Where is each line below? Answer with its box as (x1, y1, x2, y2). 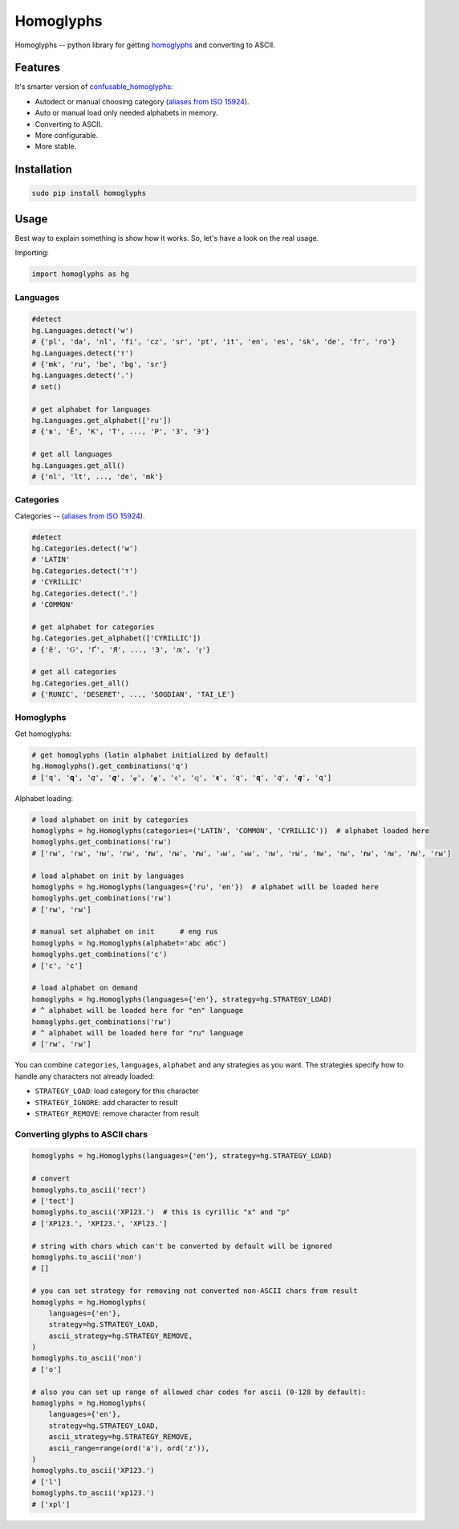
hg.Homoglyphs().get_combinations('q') (31, 762, 189, 771)
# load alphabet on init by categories (31, 815, 189, 824)
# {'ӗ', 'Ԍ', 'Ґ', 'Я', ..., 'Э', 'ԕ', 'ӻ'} (31, 645, 211, 654)
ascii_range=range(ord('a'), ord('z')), (48, 1443, 210, 1453)
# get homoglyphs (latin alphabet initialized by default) (31, 750, 269, 759)
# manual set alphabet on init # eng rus (31, 927, 218, 937)
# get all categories (31, 667, 117, 677)
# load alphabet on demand (31, 983, 138, 993)
